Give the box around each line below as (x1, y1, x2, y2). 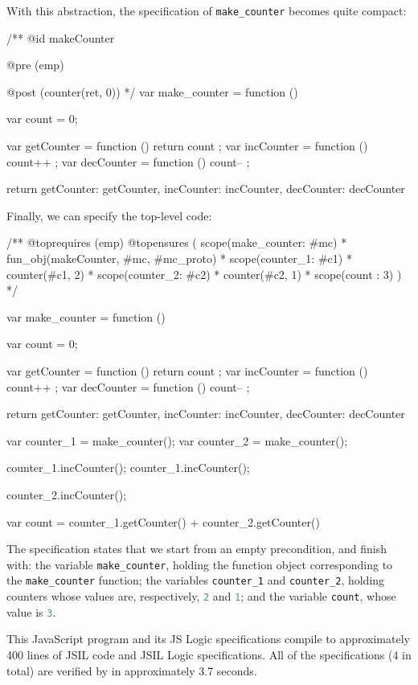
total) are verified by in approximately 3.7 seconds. (6, 662, 257, 679)
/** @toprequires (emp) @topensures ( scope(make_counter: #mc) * (6, 234, 347, 251)
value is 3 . (6, 603, 56, 620)
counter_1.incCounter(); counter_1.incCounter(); (6, 459, 250, 476)
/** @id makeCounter (6, 29, 115, 46)
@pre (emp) (6, 56, 64, 73)
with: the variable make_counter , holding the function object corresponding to (6, 556, 393, 572)
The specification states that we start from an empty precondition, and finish (6, 540, 387, 557)
